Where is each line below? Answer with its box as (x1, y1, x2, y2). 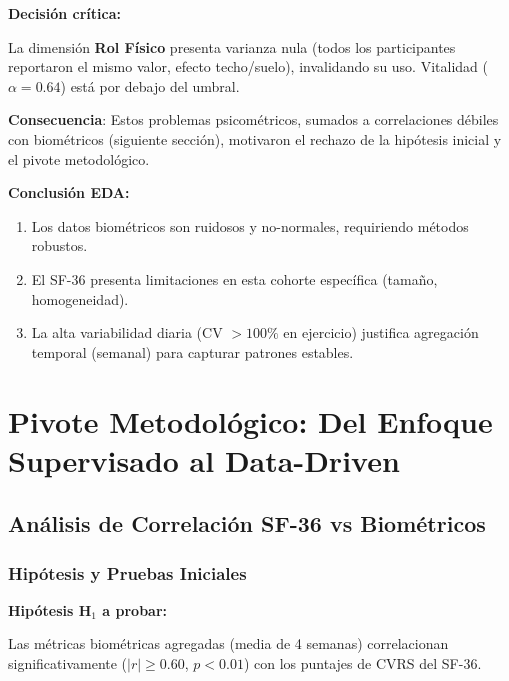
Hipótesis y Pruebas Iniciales (8, 560, 247, 585)
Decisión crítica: (8, 3, 121, 23)
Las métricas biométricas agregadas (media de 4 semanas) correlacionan (8, 633, 449, 654)
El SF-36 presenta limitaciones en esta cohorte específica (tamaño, (31, 268, 438, 289)
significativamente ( (8, 653, 128, 674)
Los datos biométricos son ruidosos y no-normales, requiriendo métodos (31, 215, 469, 236)
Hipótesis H (8, 599, 92, 620)
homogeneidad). (31, 288, 129, 309)
